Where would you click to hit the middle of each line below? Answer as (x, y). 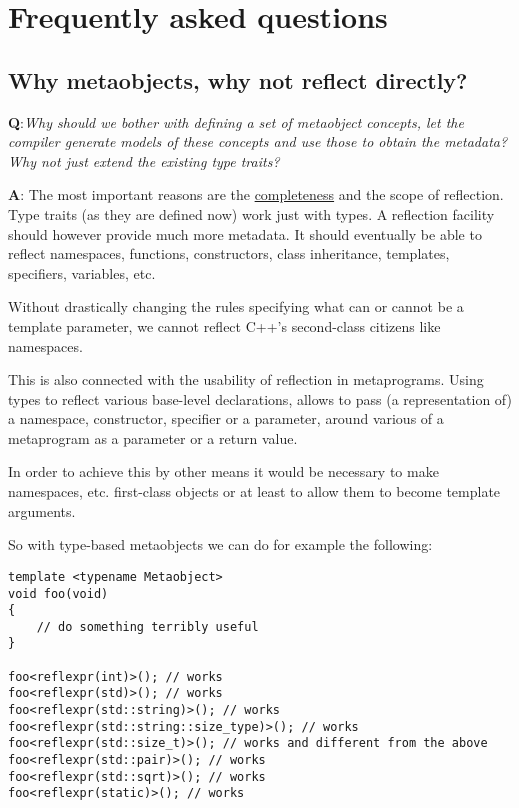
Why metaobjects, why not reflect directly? (238, 79)
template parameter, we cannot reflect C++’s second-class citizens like (224, 325)
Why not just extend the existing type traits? (144, 160)
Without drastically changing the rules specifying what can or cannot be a (236, 306)
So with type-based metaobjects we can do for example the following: (220, 544)
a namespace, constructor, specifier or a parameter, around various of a (226, 418)
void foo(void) (58, 593)
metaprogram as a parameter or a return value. (153, 437)
